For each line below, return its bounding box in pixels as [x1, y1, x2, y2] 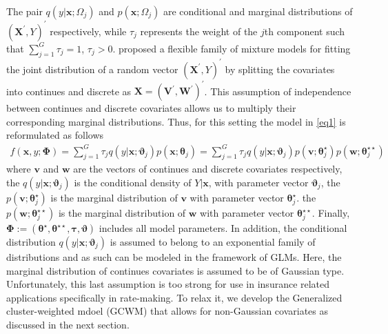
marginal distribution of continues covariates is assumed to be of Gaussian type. [6, 263, 345, 277]
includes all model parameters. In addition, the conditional [99, 221, 347, 235]
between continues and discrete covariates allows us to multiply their [6, 101, 296, 115]
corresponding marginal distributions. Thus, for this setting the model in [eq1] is [6, 114, 346, 128]
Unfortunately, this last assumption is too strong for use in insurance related [6, 277, 330, 291]
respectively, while [50, 23, 127, 38]
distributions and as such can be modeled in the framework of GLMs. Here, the [6, 250, 342, 264]
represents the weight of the [140, 23, 258, 38]
